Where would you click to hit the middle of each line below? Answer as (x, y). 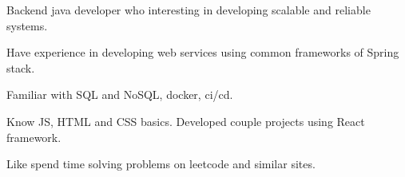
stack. (21, 67)
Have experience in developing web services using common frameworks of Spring (203, 52)
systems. (27, 25)
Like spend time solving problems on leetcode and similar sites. (161, 164)
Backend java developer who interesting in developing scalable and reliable (189, 10)
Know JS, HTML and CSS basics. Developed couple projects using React (186, 121)
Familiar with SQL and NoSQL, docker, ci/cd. (120, 94)
